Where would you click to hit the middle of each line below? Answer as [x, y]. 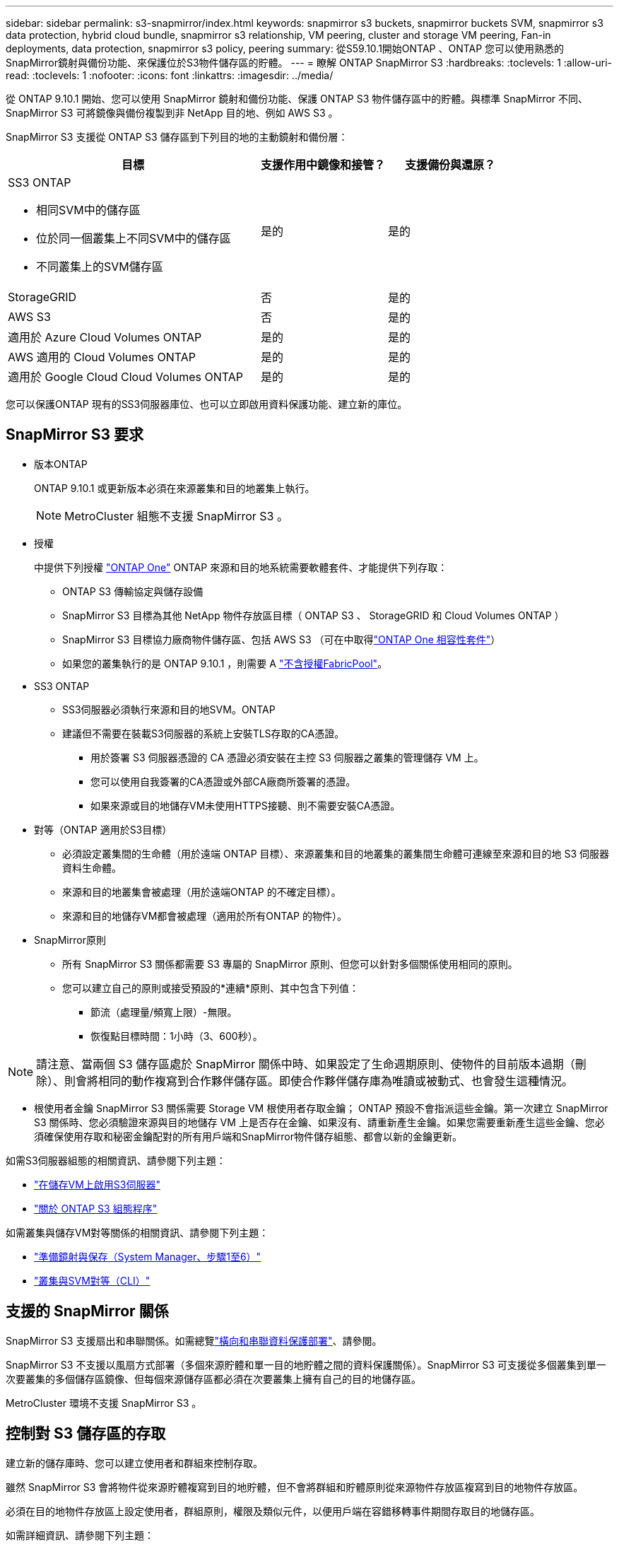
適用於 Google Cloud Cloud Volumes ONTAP [125, 377]
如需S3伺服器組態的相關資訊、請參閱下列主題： [116, 1160]
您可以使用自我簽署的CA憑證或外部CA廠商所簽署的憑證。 [223, 781]
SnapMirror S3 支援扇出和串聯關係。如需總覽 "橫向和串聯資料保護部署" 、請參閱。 [194, 1340]
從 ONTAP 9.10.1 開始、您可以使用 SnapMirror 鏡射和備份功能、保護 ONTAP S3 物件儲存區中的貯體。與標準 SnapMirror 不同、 [297, 99]
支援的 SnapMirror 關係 [87, 1311]
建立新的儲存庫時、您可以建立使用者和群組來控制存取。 [134, 1463]
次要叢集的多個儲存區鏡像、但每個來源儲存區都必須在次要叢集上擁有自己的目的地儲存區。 [213, 1379]
